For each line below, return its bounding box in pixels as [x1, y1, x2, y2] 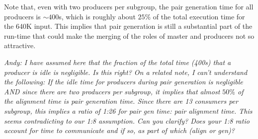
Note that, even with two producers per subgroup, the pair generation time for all [4, 1, 254, 11]
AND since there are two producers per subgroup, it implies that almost [4, 86, 220, 96]
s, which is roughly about [59, 11, 136, 21]
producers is [4, 11, 41, 21]
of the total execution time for [153, 11, 245, 21]
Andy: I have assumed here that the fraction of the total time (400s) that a [4, 57, 231, 67]
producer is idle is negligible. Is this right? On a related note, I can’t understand [4, 67, 248, 77]
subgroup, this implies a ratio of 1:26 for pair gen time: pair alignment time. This [4, 105, 253, 116]
